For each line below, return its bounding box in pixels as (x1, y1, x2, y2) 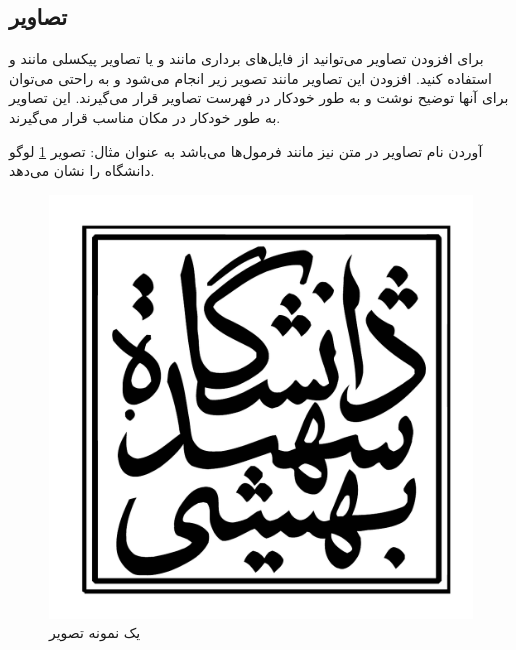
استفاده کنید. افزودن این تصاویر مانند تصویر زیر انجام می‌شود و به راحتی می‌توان (9, 67, 492, 88)
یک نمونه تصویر (49, 622, 141, 643)
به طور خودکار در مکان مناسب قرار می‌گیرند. (9, 106, 281, 127)
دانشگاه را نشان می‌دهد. (9, 160, 155, 181)
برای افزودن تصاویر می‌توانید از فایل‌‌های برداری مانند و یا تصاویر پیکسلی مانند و (9, 48, 484, 69)
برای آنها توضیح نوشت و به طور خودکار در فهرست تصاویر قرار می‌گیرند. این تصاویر (9, 87, 509, 108)
